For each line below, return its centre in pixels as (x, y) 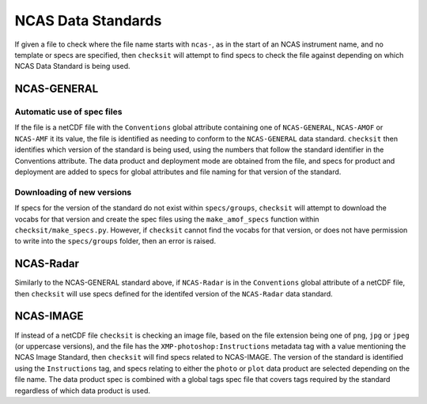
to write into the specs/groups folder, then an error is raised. (115, 241)
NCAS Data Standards (88, 21)
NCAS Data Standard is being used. (72, 66)
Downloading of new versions (73, 192)
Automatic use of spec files (68, 112)
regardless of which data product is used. (82, 391)
